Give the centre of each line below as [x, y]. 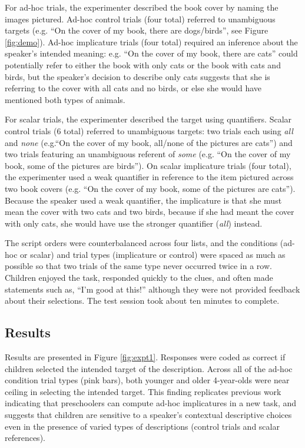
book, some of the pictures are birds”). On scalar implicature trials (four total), [148, 165]
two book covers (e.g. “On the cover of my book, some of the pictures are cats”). [150, 188]
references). [25, 438]
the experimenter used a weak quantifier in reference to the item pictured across [149, 177]
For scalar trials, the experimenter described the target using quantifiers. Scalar [148, 119]
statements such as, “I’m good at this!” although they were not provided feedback [152, 289]
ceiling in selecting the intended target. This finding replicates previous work [143, 391]
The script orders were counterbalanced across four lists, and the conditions [141, 243]
